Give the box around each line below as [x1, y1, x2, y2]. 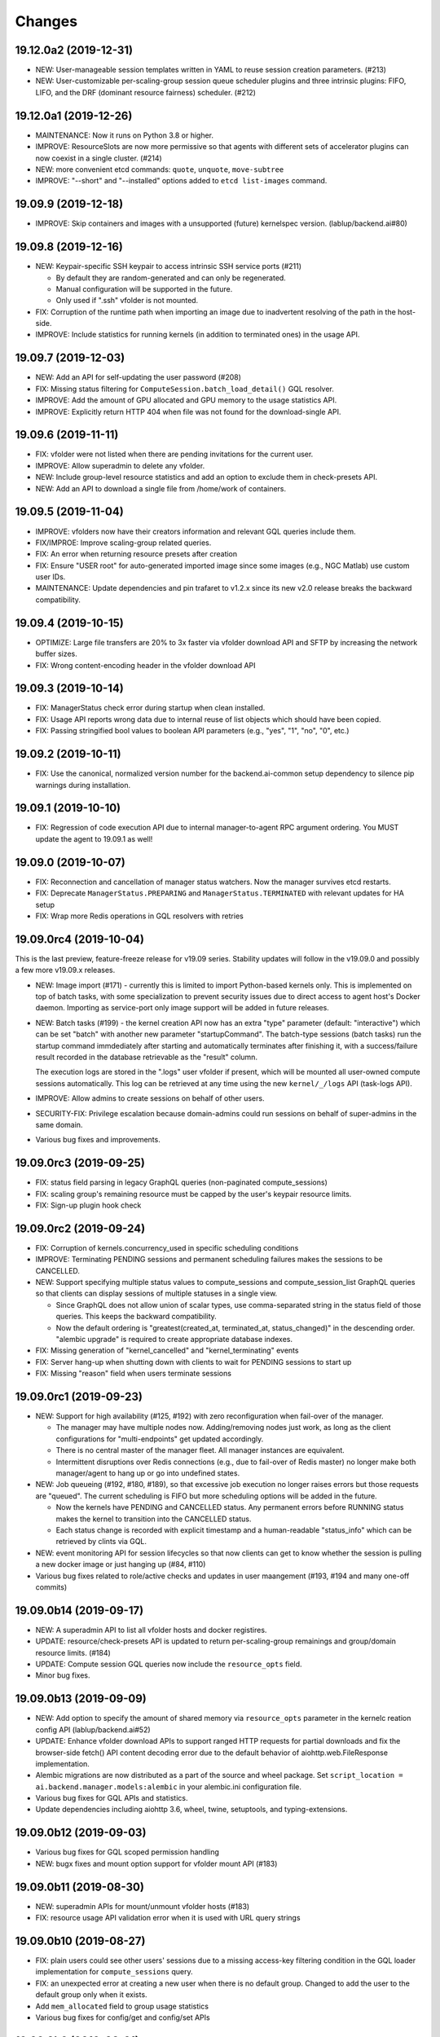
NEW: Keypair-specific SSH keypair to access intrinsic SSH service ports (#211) [35, 262, 301, 271]
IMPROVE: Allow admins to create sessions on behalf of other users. [35, 1093, 265, 1103]
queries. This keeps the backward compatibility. [55, 1312, 218, 1322]
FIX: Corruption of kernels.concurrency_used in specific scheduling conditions [35, 1243, 299, 1252]
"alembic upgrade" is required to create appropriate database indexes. [55, 1335, 293, 1344]
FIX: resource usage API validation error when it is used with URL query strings [35, 1913, 301, 1923]
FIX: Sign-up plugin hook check [35, 1200, 142, 1210]
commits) [35, 1582, 68, 1592]
